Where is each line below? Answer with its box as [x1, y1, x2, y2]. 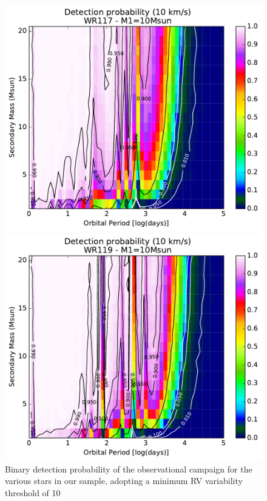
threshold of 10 [5, 486, 61, 499]
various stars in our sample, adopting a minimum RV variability [5, 474, 243, 487]
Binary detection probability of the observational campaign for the [5, 462, 252, 475]
